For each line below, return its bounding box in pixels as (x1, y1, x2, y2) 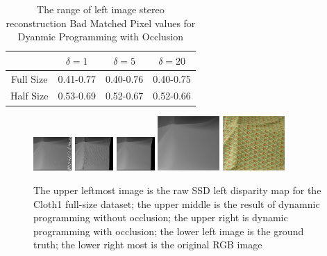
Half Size (10, 88, 49, 103)
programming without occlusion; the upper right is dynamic (33, 210, 288, 225)
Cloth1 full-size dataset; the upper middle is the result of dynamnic (33, 196, 320, 211)
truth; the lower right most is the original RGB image (33, 237, 262, 252)
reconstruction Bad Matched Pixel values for (6, 15, 196, 30)
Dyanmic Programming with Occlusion (17, 29, 183, 44)
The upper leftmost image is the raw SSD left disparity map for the (33, 183, 321, 198)
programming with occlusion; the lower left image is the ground (33, 223, 304, 238)
